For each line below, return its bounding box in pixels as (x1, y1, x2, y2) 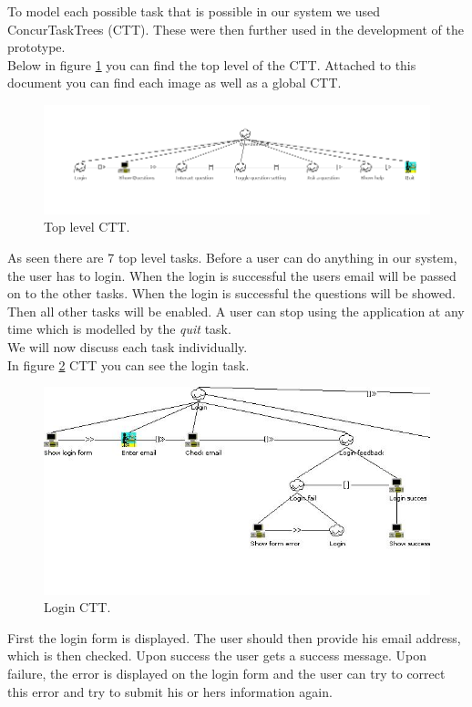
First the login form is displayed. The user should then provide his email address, (7, 628, 461, 647)
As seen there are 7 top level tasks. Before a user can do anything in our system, (7, 248, 457, 267)
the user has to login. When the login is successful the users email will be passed (7, 265, 457, 285)
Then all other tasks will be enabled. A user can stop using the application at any (7, 301, 465, 320)
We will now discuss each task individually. (7, 338, 248, 357)
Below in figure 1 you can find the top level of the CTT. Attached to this (7, 55, 416, 74)
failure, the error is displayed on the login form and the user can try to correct (7, 664, 446, 683)
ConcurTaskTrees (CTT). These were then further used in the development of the (7, 19, 464, 38)
